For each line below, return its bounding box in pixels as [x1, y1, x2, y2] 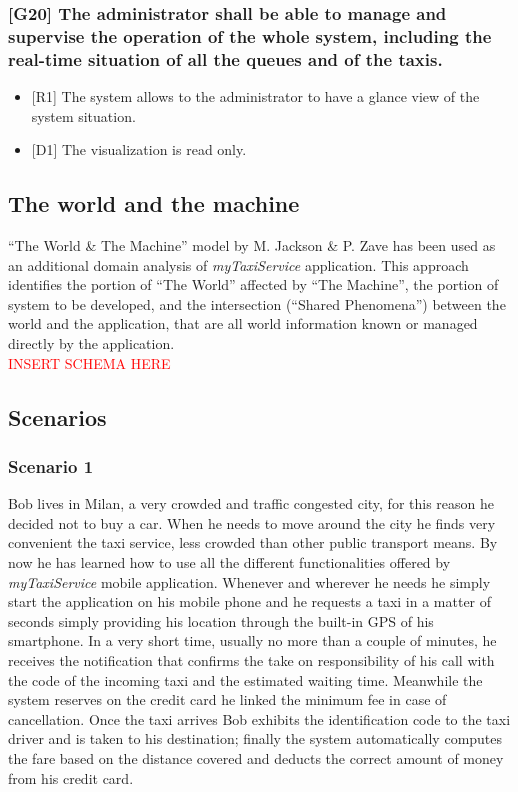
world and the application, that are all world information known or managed [8, 313, 478, 334]
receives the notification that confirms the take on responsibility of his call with [8, 649, 495, 670]
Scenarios [8, 401, 107, 432]
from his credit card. [8, 767, 134, 788]
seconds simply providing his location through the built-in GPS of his [8, 610, 434, 631]
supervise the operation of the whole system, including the [8, 23, 492, 48]
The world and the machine [8, 188, 300, 219]
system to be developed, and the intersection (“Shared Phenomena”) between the [8, 293, 506, 314]
